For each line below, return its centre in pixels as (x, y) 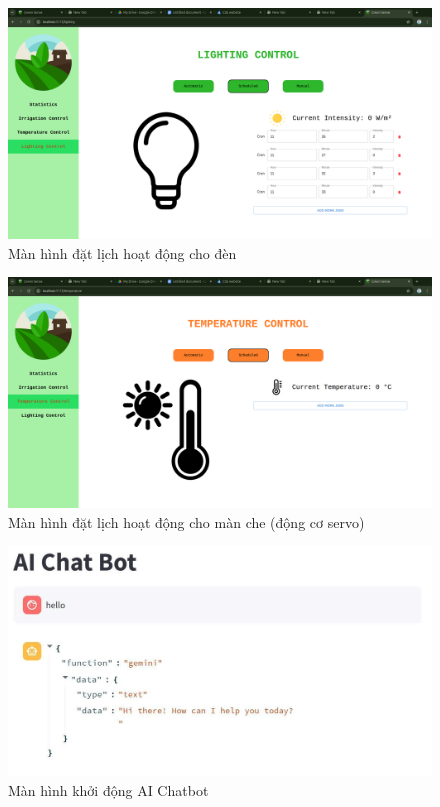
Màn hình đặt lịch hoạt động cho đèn (122, 252)
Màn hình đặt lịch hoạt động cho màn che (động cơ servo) (186, 521)
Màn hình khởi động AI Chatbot (108, 789)
